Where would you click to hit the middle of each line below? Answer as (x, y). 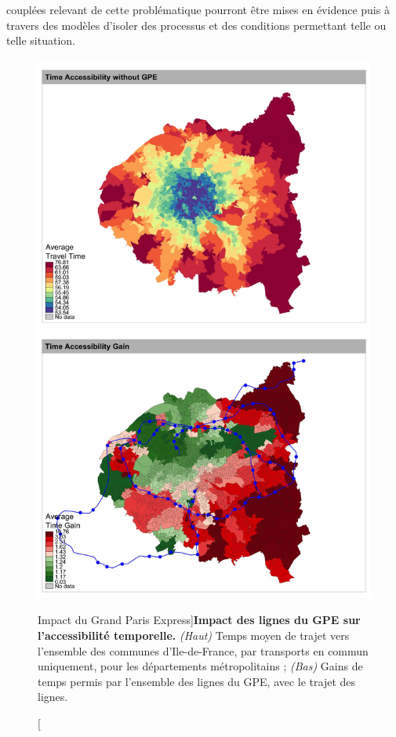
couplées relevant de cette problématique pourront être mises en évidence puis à (198, 9)
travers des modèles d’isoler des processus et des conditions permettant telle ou (196, 25)
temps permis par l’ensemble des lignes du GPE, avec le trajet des (197, 681)
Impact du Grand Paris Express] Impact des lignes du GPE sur (199, 620)
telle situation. (41, 40)
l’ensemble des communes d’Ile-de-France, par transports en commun (203, 650)
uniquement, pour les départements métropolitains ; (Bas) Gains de (200, 666)
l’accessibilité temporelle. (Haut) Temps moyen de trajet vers (194, 635)
